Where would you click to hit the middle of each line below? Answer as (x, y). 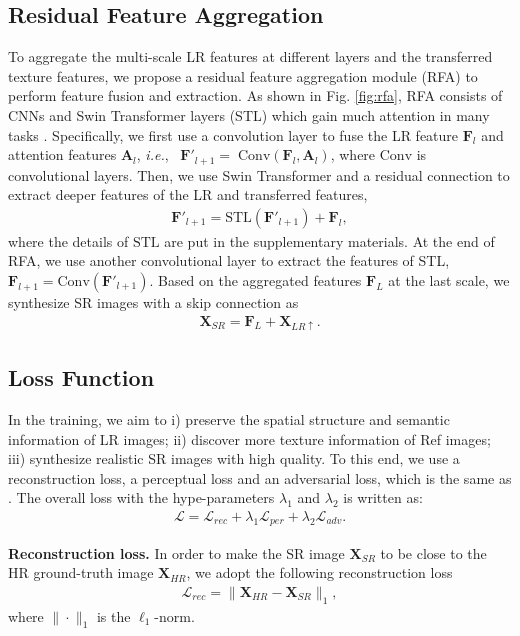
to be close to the (433, 552)
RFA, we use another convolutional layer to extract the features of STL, (229, 260)
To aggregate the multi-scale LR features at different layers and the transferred (250, 56)
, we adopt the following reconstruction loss (319, 572)
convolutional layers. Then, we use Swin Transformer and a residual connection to (259, 174)
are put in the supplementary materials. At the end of (329, 240)
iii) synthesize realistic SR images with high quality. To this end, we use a (234, 458)
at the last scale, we (449, 280)
